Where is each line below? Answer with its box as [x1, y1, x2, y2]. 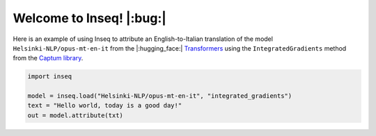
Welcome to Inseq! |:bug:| [13, 10, 166, 26]
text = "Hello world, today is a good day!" [27, 101, 182, 110]
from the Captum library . [13, 54, 84, 62]
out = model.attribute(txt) [27, 111, 123, 119]
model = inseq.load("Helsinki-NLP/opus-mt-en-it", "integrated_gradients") [27, 92, 292, 100]
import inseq [27, 73, 72, 80]
